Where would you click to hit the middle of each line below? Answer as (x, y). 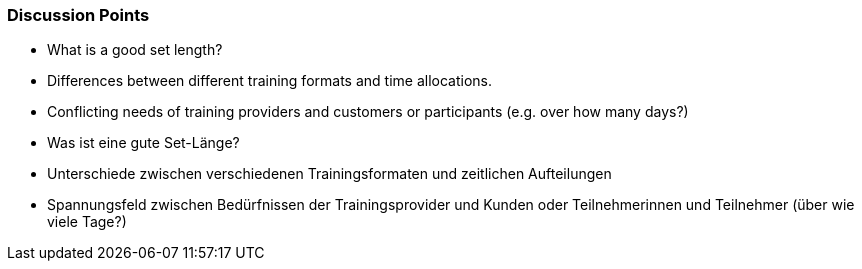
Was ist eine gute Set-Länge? (143, 143)
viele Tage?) (87, 222)
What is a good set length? (135, 50)
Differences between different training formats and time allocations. (269, 81)
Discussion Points (78, 15)
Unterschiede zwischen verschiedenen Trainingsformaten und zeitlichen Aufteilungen (329, 174)
